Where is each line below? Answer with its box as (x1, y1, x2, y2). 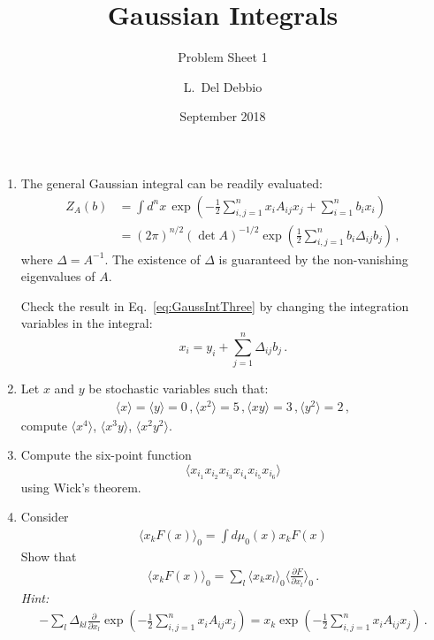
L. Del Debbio (183, 77, 263, 95)
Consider (20, 507, 69, 526)
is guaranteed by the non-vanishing (218, 249, 408, 268)
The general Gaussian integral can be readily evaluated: (20, 173, 323, 192)
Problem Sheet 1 (178, 48, 268, 66)
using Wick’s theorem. (20, 477, 141, 496)
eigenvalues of (20, 267, 95, 286)
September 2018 (179, 107, 266, 126)
